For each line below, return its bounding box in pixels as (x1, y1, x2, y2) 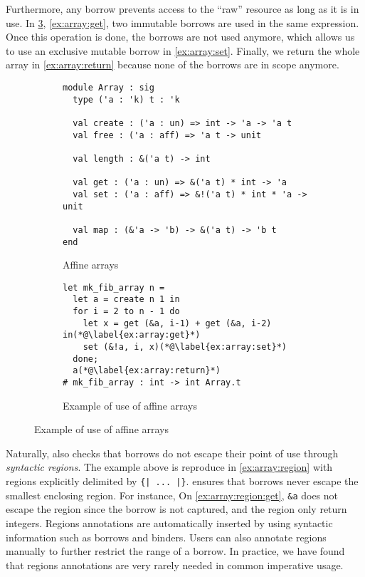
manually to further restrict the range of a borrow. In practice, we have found (6, 544, 345, 558)
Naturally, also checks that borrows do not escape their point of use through (6, 445, 339, 460)
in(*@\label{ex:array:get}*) (63, 330, 201, 341)
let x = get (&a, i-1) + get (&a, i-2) (83, 318, 272, 328)
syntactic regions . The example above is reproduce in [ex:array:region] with (6, 459, 333, 474)
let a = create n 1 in (73, 294, 180, 305)
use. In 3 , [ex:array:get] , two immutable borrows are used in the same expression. (6, 15, 359, 30)
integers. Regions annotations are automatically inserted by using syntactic (6, 515, 333, 530)
